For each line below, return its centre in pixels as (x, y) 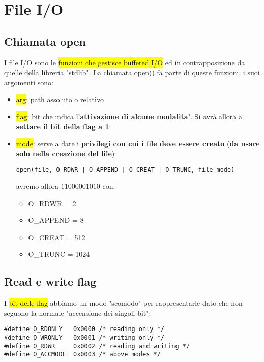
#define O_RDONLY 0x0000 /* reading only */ (84, 329)
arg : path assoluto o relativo (60, 99)
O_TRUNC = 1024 (59, 254)
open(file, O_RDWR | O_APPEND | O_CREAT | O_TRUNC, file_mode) (125, 170)
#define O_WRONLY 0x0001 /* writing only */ (84, 338)
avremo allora (37, 186)
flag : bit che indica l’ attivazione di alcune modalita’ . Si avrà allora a (129, 116)
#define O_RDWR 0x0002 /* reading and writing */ (97, 346)
